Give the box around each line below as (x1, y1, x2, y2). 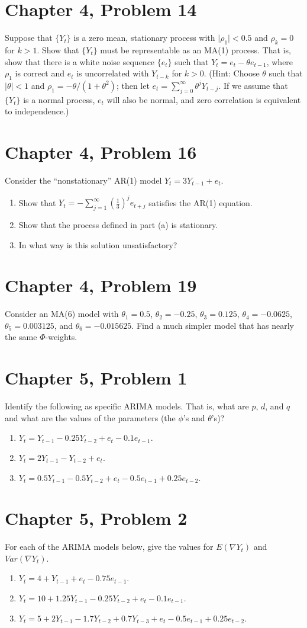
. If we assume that (218, 79, 288, 91)
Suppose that (5, 31, 53, 44)
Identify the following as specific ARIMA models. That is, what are (5, 400, 249, 412)
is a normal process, (23, 93, 95, 105)
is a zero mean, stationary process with (73, 31, 215, 44)
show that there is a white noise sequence (5, 55, 155, 68)
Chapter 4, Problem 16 (5, 140, 197, 164)
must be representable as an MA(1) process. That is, (100, 43, 291, 56)
